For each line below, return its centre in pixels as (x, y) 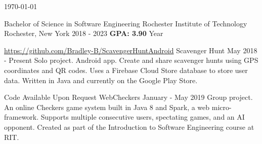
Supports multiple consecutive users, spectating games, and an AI (143, 117)
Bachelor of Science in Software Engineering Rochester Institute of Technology (126, 23)
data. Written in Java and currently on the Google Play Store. (101, 80)
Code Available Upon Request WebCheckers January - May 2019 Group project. (128, 97)
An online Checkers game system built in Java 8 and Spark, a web (107, 107)
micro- (222, 107)
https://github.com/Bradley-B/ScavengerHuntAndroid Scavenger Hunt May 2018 (131, 50)
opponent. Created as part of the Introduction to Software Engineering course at (129, 127)
